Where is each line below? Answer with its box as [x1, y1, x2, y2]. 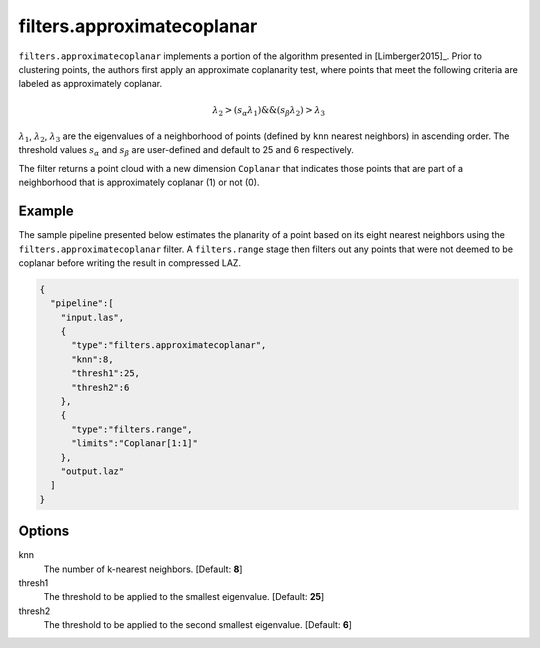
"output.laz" [60, 465, 125, 477]
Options [18, 523, 70, 540]
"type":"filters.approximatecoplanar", [71, 340, 267, 351]
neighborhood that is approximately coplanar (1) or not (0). [18, 176, 260, 189]
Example [18, 203, 74, 220]
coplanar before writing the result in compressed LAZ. [18, 256, 242, 269]
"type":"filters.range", [71, 423, 194, 435]
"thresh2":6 [71, 381, 130, 393]
